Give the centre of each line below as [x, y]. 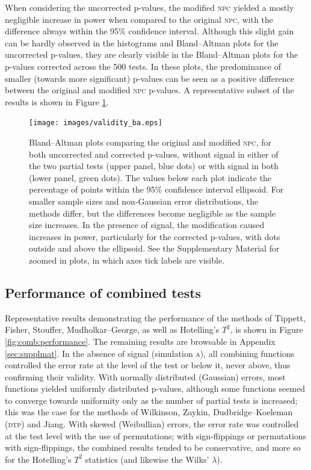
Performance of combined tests [103, 292]
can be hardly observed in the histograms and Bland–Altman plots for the [142, 42]
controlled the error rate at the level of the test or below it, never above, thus [148, 365]
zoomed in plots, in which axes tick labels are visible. [127, 260]
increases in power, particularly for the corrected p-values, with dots [155, 236]
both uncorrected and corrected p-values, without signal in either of [154, 154]
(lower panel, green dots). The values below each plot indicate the [150, 177]
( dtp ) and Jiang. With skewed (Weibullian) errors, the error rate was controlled [152, 424]
